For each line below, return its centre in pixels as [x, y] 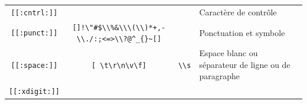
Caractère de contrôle [238, 12]
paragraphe [219, 76]
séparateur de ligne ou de [245, 64]
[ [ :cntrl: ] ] [34, 13]
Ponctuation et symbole [242, 32]
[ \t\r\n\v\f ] [119, 65]
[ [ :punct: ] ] [34, 33]
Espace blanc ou [228, 53]
